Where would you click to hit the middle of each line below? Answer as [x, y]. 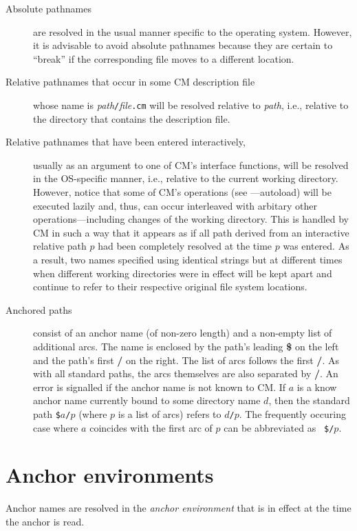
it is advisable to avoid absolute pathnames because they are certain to [183, 45]
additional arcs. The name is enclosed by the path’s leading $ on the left [186, 346]
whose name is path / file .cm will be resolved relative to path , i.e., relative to [191, 104]
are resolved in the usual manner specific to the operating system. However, [193, 31]
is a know [317, 387]
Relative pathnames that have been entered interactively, [126, 142]
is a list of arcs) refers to [170, 413]
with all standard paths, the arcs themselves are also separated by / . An [186, 373]
